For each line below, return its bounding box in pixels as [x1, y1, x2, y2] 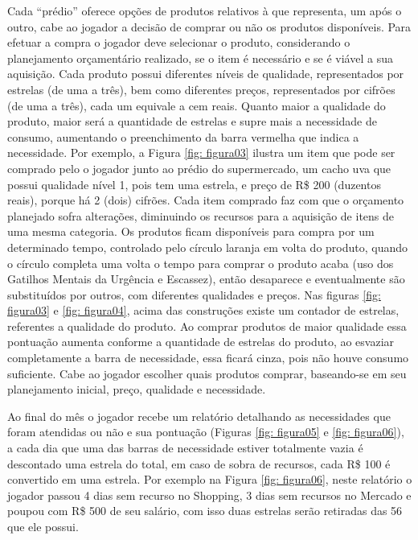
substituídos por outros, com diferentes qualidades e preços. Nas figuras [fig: [7, 286, 381, 303]
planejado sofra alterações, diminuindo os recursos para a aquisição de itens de [7, 207, 395, 224]
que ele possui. [7, 518, 79, 534]
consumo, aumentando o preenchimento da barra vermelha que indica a [7, 128, 359, 145]
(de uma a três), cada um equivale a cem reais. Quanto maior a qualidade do [7, 97, 386, 113]
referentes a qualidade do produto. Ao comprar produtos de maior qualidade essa [7, 317, 407, 334]
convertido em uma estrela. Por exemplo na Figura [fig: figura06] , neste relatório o [7, 471, 412, 488]
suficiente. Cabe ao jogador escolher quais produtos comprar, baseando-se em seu [7, 365, 407, 381]
